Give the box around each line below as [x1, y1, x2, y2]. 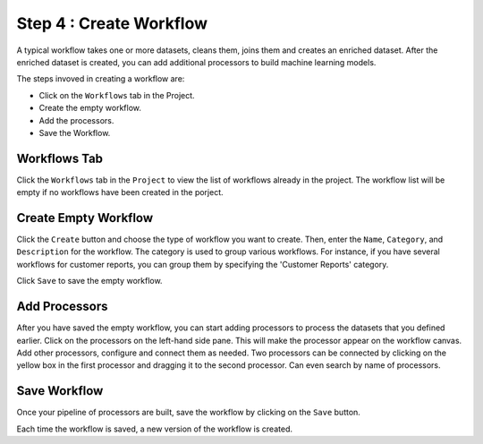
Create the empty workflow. [38, 103, 142, 114]
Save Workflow [16, 383, 104, 398]
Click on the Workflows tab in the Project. [38, 90, 196, 100]
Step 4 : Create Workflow [16, 13, 208, 33]
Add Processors [16, 299, 108, 314]
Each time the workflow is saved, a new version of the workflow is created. [16, 423, 292, 434]
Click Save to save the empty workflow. [16, 276, 163, 286]
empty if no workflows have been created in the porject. [16, 187, 224, 198]
